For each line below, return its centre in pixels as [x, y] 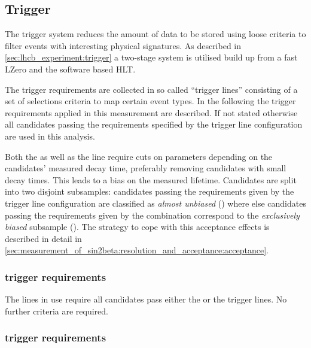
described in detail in [43, 238]
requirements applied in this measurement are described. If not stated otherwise [151, 112]
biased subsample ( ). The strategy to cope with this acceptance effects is [137, 227]
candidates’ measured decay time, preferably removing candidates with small [146, 168]
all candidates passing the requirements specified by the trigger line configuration [154, 124]
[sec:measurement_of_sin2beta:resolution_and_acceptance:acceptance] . [137, 250]
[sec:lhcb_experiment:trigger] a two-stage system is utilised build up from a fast [151, 57]
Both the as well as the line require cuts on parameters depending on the [139, 156]
